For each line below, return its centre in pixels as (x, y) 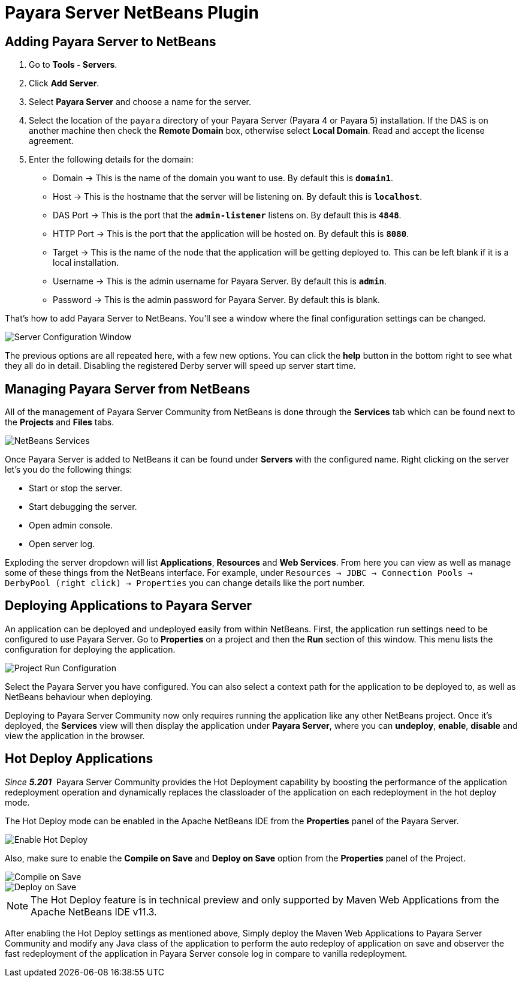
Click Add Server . (64, 83)
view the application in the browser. (75, 735)
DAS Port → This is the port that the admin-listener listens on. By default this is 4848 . (227, 215)
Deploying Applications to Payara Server (129, 606)
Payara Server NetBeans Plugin (132, 13)
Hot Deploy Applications (79, 759)
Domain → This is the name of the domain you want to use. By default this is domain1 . (223, 178)
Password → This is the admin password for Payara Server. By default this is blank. (217, 300)
